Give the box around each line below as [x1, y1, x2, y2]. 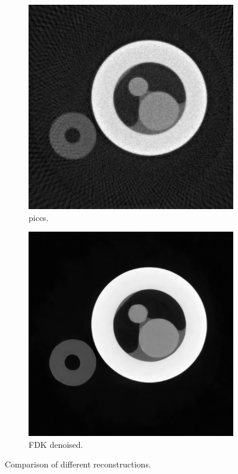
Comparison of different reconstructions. [5, 458, 151, 470]
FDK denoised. [29, 438, 83, 450]
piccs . [29, 211, 49, 223]
